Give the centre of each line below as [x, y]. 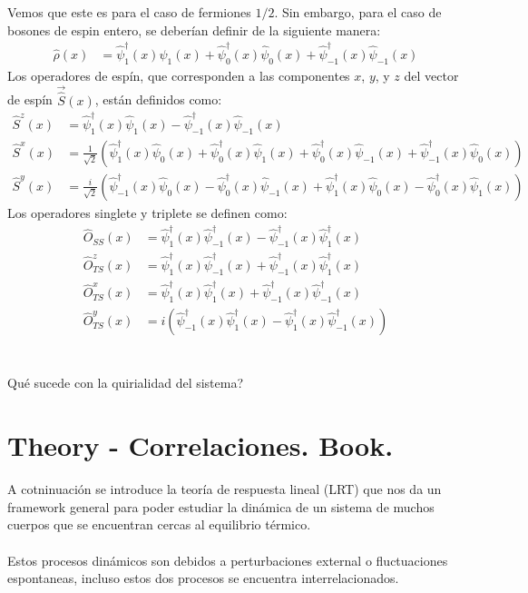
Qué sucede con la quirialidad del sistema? [126, 383]
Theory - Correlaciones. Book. [200, 445]
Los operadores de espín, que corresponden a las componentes [179, 75]
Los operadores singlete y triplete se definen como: [147, 212]
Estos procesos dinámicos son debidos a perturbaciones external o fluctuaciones [228, 560]
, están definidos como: [158, 99]
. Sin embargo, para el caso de [358, 12]
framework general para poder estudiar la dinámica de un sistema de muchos [221, 506]
